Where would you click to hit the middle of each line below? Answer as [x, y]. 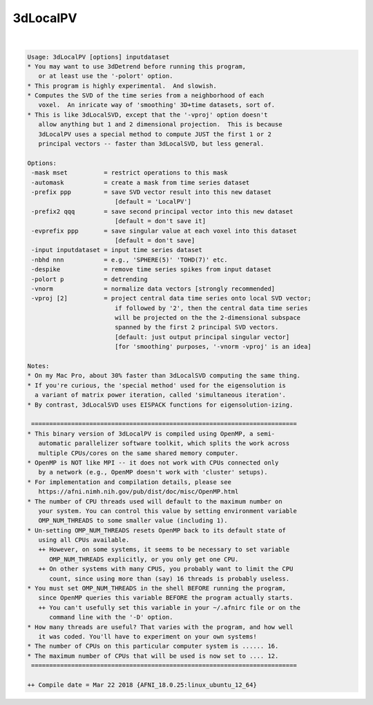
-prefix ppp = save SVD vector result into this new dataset [152, 192]
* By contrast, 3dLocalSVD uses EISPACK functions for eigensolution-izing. [160, 405]
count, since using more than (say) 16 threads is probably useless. [170, 579]
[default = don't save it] [160, 221]
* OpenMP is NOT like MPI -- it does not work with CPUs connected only [153, 462]
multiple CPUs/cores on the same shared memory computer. [138, 453]
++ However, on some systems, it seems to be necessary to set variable [164, 550]
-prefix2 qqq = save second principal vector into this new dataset [162, 211]
